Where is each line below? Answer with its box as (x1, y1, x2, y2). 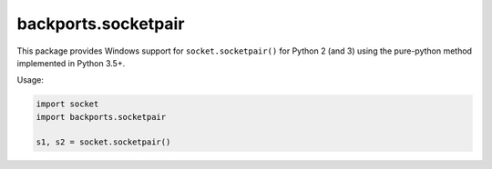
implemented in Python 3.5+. (16, 57, 126, 68)
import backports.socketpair (36, 112, 167, 122)
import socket (36, 99, 99, 109)
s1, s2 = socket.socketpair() (36, 137, 171, 147)
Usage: (16, 75, 45, 85)
